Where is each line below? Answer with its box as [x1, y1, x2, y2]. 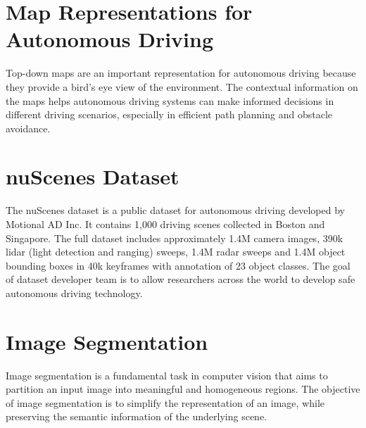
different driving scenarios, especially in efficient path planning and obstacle [6, 107, 333, 122]
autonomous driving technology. [6, 285, 143, 300]
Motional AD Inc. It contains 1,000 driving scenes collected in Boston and [6, 217, 325, 231]
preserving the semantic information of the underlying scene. [6, 409, 267, 424]
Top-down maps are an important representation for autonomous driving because [6, 65, 356, 80]
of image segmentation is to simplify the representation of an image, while [6, 395, 325, 410]
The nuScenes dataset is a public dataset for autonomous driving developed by [6, 203, 345, 218]
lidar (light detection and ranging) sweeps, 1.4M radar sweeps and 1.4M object [6, 244, 346, 259]
